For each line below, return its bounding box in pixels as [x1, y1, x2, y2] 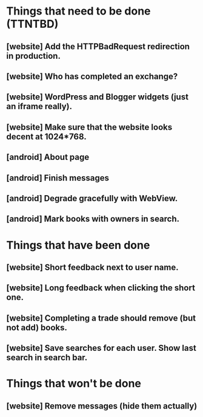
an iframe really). [6, 101, 73, 112]
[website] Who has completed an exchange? [6, 71, 178, 81]
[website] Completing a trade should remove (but [6, 313, 196, 323]
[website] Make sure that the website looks [6, 122, 173, 132]
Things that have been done [6, 238, 150, 252]
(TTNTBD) [6, 17, 59, 31]
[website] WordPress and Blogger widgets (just [6, 92, 189, 102]
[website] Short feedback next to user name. [6, 262, 179, 272]
